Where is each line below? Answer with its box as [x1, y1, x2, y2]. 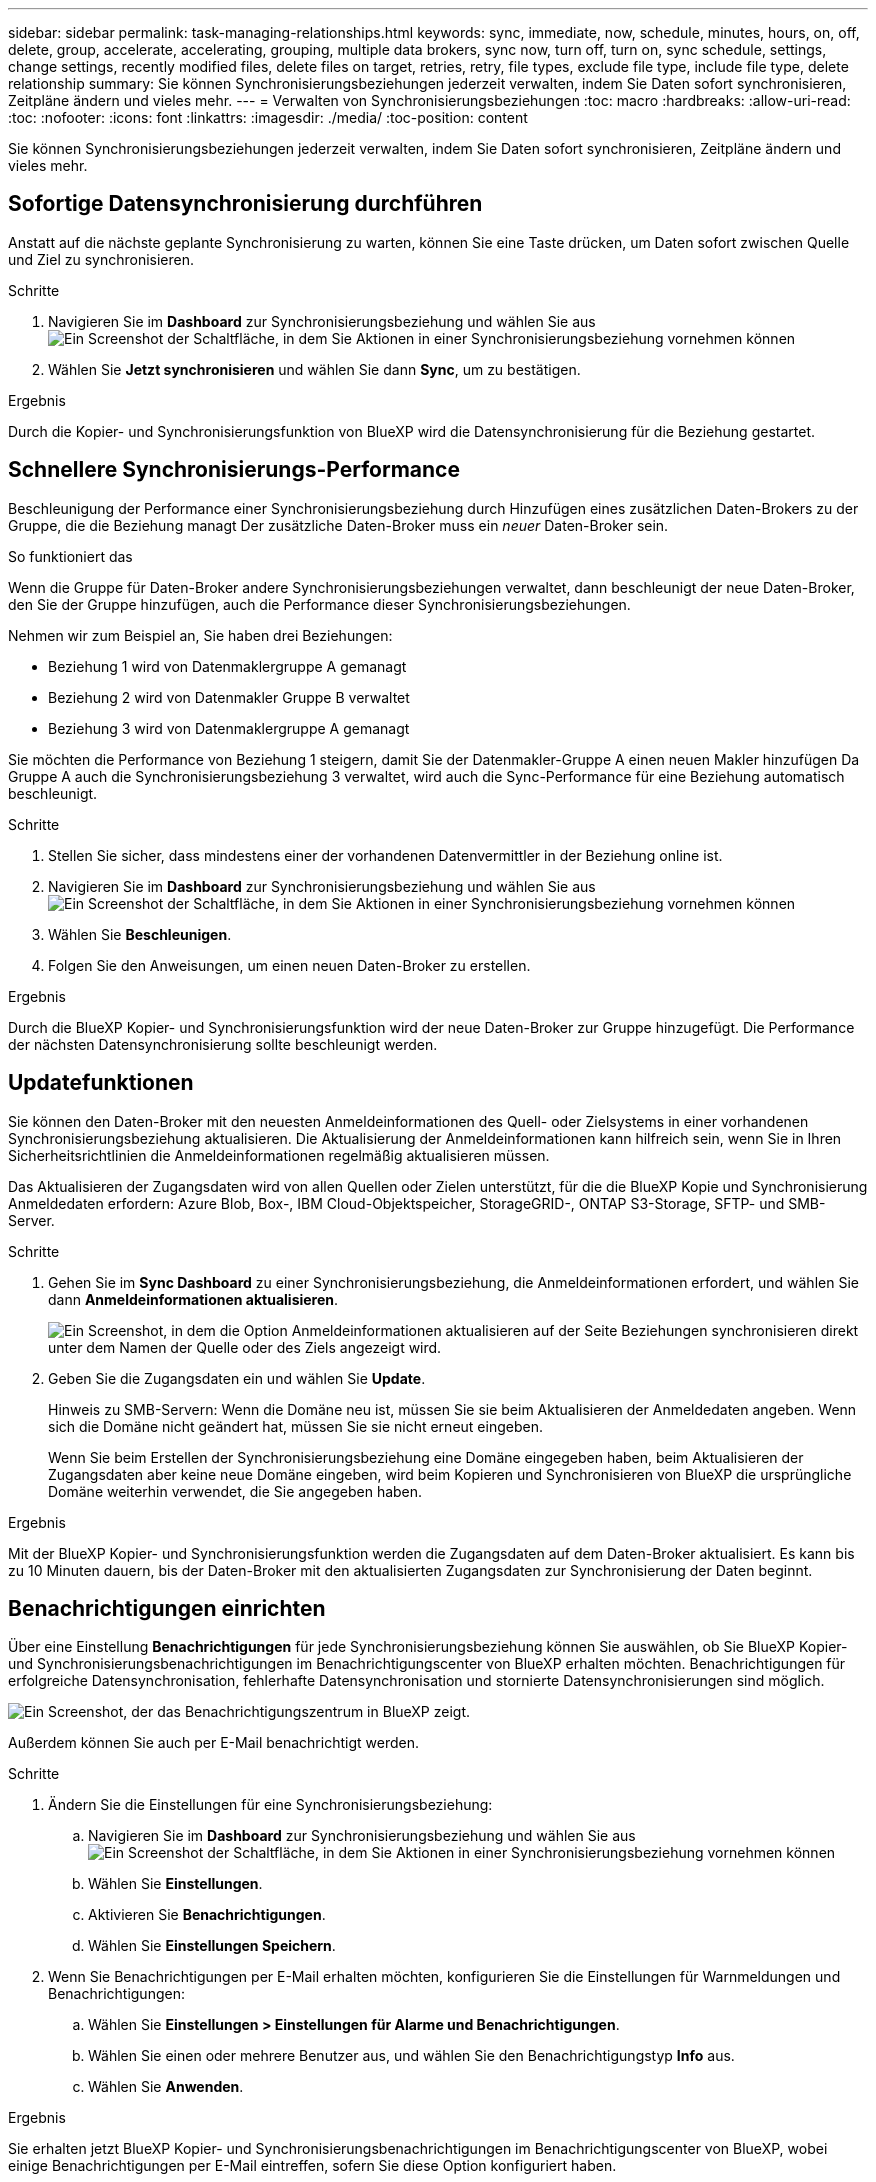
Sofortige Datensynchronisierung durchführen [8, 191, 483, 217]
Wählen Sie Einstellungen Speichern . [88, 1937, 336, 1955]
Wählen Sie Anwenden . [88, 2078, 244, 2096]
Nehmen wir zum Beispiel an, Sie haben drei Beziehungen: [8, 626, 393, 644]
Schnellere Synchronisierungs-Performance [8, 457, 460, 483]
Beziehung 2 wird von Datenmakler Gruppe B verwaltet [48, 688, 410, 706]
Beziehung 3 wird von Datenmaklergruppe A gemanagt [48, 719, 410, 737]
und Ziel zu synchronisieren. [8, 250, 195, 268]
